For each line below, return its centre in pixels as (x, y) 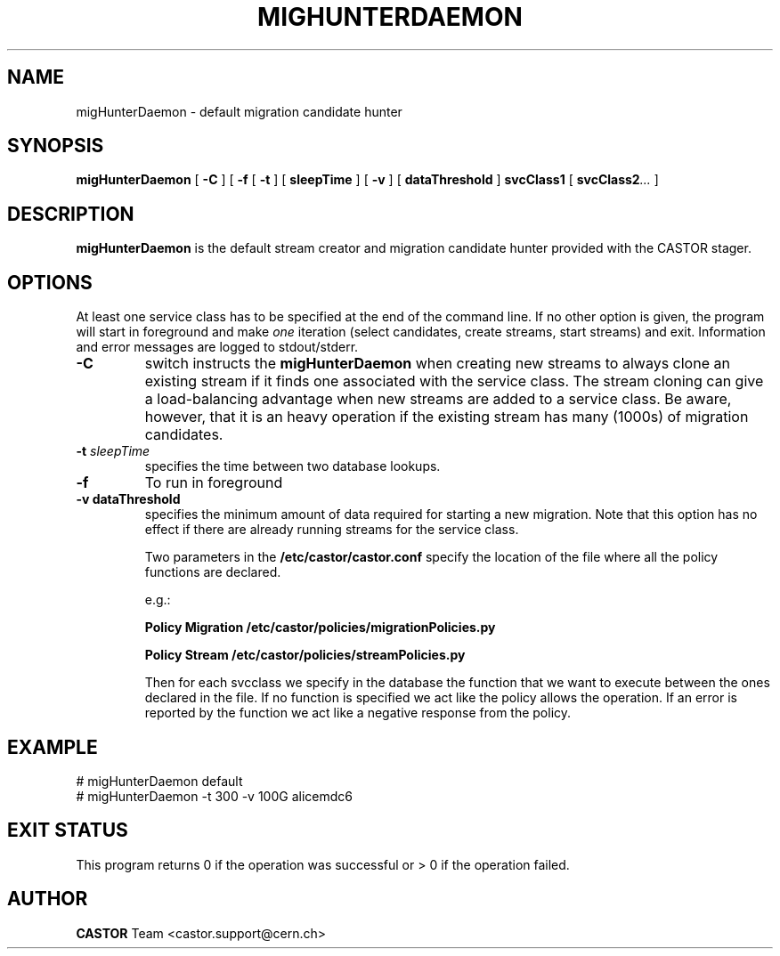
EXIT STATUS (68, 830)
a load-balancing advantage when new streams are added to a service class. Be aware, (438, 399)
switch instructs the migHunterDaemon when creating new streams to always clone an (437, 364)
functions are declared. (213, 572)
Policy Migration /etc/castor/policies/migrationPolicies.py (320, 628)
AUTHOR (48, 899)
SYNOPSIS (56, 146)
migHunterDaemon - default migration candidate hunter (239, 111)
